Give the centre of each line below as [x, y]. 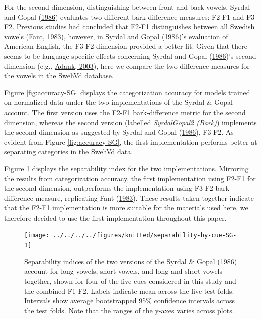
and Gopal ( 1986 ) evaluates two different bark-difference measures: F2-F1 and [124, 16]
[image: [37, 235]
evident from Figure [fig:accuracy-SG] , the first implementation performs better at [131, 141]
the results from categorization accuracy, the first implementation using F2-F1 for [130, 178]
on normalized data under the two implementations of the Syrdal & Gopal [118, 102]
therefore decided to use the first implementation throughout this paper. [115, 217]
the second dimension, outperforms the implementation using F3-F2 [109, 188]
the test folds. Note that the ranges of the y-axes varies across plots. [129, 310]
